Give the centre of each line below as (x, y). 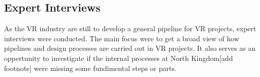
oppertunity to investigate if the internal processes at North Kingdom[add (119, 58)
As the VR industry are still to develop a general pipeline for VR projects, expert (130, 28)
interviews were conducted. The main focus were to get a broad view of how (122, 38)
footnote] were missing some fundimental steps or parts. (90, 68)
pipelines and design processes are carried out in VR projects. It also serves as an (130, 48)
